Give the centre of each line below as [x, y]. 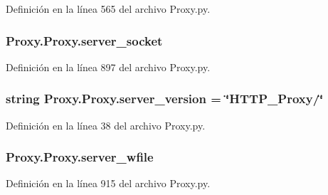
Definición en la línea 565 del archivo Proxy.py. [108, 9]
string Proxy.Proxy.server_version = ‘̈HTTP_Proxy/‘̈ [165, 99]
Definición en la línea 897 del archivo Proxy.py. [108, 67]
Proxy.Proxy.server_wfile [80, 157]
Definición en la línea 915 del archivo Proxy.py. [108, 183]
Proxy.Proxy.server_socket [84, 40]
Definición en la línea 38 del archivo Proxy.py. [106, 125]
